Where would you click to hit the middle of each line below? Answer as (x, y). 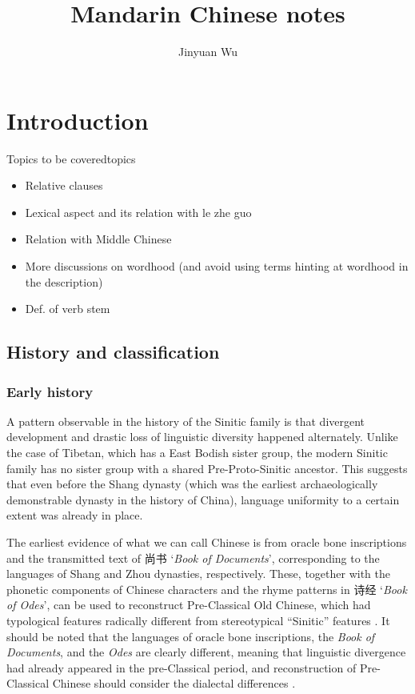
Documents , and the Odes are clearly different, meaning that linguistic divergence (206, 652)
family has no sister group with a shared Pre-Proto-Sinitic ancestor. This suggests (207, 468)
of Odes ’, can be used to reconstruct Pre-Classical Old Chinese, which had (189, 605)
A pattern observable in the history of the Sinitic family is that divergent (186, 421)
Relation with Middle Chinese (98, 239)
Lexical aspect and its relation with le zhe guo (138, 212)
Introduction (78, 120)
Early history (50, 391)
